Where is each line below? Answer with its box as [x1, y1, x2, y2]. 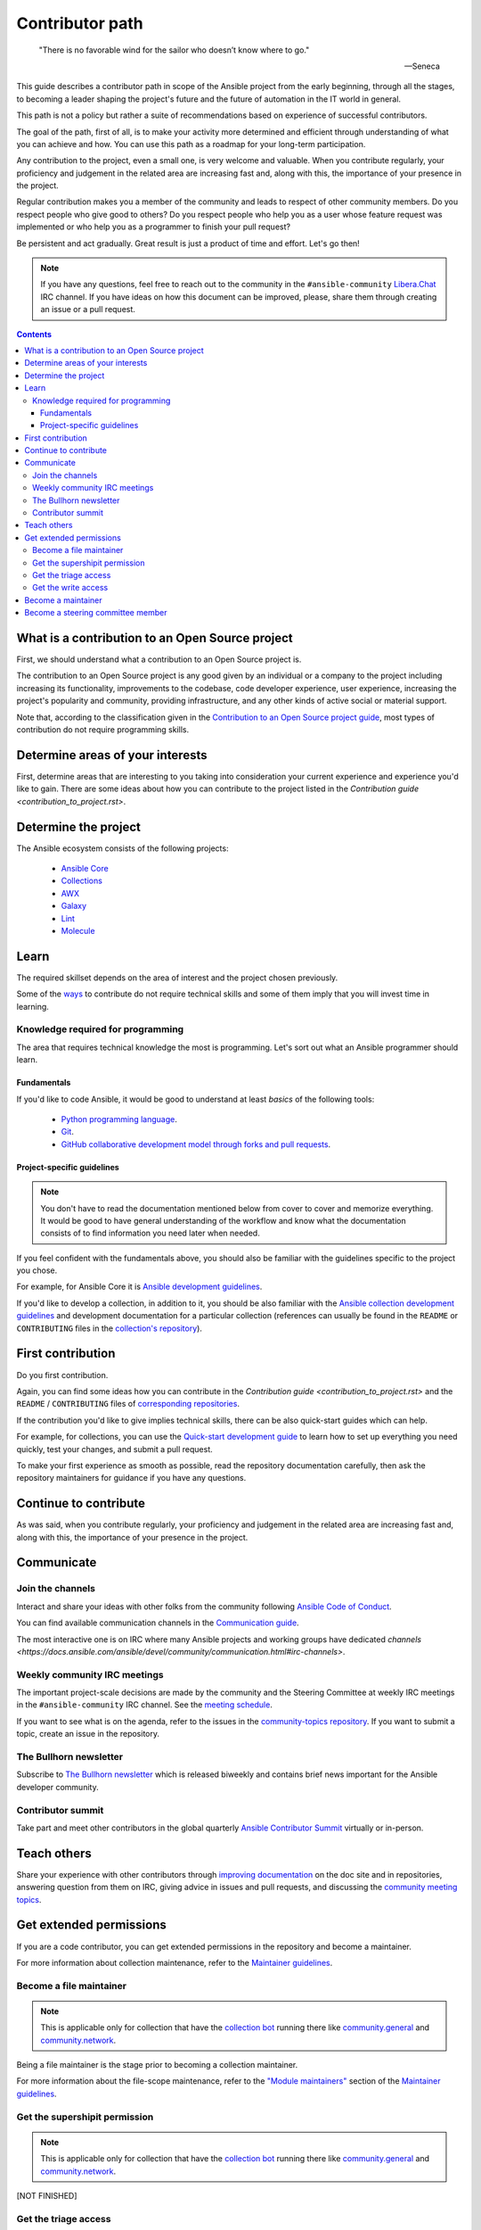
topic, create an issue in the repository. [16, 1729, 160, 1739]
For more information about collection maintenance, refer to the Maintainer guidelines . [16, 1957, 333, 1968]
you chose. [16, 1265, 58, 1276]
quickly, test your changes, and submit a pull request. [16, 1443, 213, 1454]
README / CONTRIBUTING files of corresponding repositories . [16, 1399, 240, 1409]
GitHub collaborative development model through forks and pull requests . [61, 1138, 331, 1150]
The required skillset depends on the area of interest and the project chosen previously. [16, 972, 338, 983]
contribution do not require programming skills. [16, 724, 190, 735]
